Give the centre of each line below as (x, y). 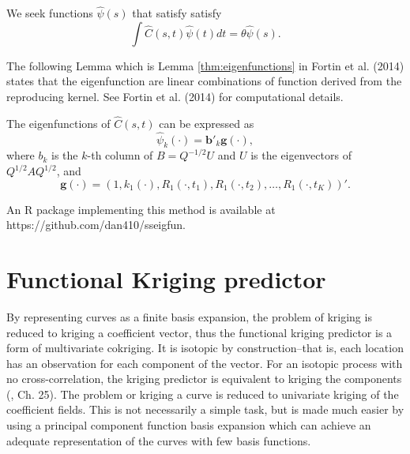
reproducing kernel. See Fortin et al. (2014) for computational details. (175, 96)
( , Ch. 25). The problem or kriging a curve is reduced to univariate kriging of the (203, 394)
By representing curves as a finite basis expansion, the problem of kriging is (189, 316)
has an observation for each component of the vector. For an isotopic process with (205, 363)
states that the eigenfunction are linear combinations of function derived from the (204, 81)
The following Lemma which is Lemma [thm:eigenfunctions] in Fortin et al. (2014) (205, 65)
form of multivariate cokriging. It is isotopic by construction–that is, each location (205, 348)
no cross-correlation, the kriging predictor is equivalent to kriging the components (204, 379)
